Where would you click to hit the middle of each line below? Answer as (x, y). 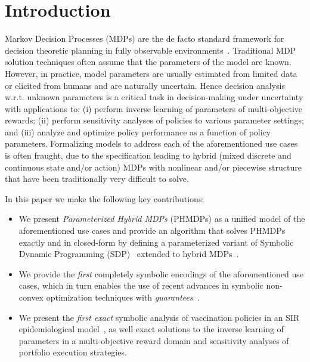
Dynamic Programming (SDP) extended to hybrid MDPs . (129, 254)
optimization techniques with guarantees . (123, 297)
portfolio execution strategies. (73, 352)
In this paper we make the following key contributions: (105, 198)
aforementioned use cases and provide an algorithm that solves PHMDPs (152, 230)
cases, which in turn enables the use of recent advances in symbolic (141, 285)
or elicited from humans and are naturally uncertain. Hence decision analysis (145, 85)
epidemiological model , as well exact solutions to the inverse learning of (151, 329)
